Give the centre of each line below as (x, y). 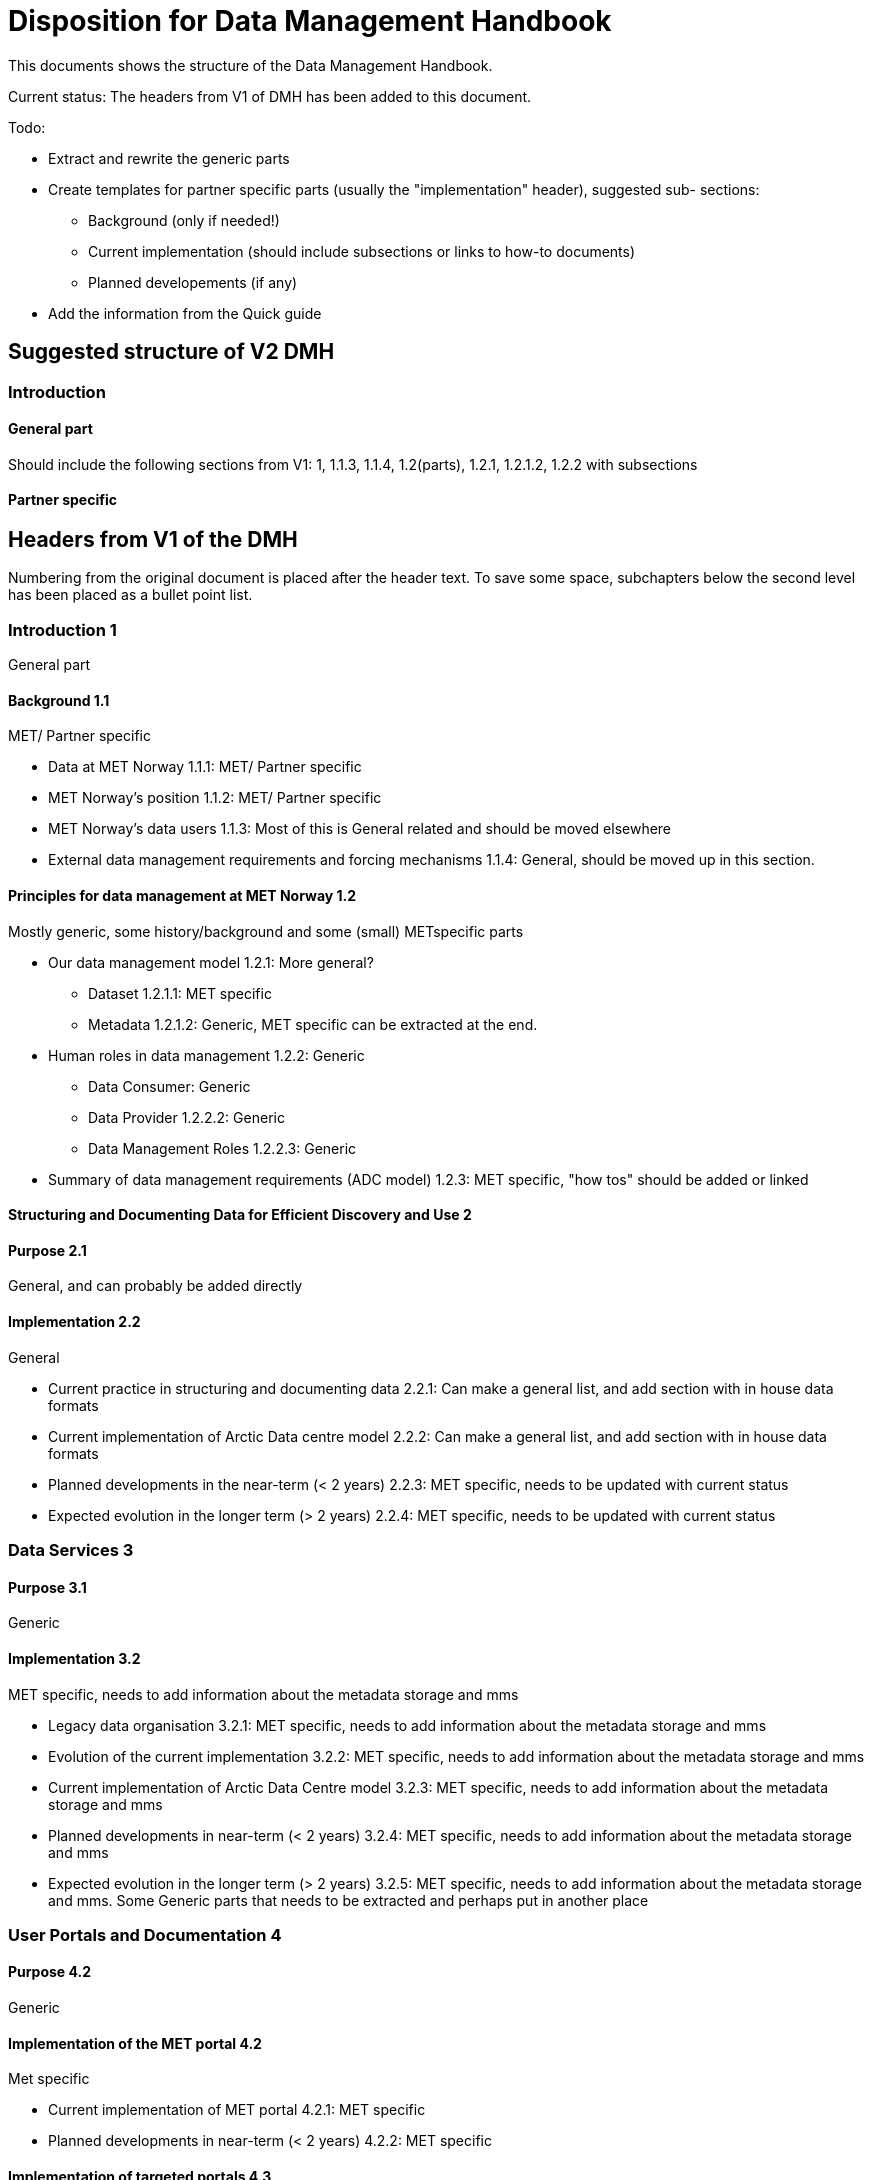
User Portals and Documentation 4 (145, 1934)
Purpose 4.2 (49, 1972)
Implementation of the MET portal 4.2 (135, 2043)
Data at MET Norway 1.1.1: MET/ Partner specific (205, 767)
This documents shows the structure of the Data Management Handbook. (250, 65)
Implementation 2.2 (74, 1322)
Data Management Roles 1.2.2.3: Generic (222, 1148)
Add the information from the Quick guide (185, 313)
